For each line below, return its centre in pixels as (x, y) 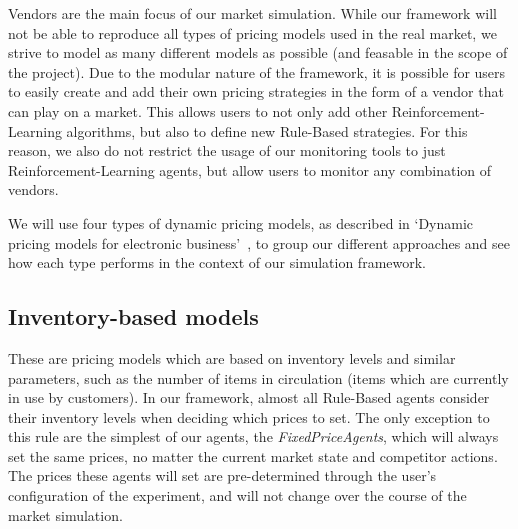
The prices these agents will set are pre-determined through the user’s (222, 475)
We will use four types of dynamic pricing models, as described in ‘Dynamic (241, 222)
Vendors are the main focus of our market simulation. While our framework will (252, 13)
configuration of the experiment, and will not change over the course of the (237, 495)
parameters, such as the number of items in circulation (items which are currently (258, 377)
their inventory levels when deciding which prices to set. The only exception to (249, 416)
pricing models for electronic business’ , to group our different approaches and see (259, 242)
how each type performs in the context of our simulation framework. (217, 262)
